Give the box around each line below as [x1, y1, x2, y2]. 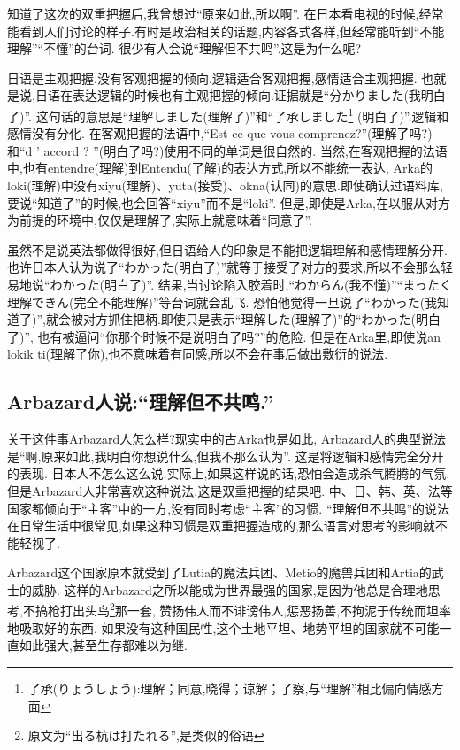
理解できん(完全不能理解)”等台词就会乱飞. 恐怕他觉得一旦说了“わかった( [7, 292, 425, 311]
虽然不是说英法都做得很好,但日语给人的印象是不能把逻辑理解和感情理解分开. [7, 240, 448, 259]
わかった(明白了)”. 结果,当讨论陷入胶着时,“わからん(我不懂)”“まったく [50, 274, 452, 293]
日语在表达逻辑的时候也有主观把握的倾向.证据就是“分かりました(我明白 [34, 86, 446, 104]
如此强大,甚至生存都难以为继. [19, 636, 188, 654]
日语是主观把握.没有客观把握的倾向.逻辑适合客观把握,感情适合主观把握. [7, 68, 418, 87]
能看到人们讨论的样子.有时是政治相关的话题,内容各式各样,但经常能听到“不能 [7, 21, 445, 40]
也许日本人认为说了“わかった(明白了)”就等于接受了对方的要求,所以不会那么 [7, 258, 441, 276]
